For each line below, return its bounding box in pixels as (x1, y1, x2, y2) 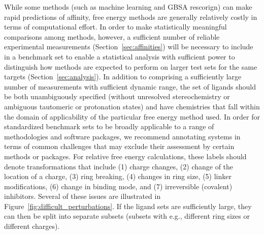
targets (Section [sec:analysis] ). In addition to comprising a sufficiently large (4, 71, 242, 82)
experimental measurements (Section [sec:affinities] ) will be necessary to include (4, 41, 253, 52)
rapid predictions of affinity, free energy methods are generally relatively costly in (4, 11, 257, 22)
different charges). (4, 221, 60, 231)
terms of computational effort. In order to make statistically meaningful (4, 21, 227, 32)
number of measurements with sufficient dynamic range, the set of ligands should (4, 81, 256, 92)
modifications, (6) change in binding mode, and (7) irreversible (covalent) (4, 181, 233, 191)
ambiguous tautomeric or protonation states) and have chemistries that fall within (4, 101, 260, 111)
